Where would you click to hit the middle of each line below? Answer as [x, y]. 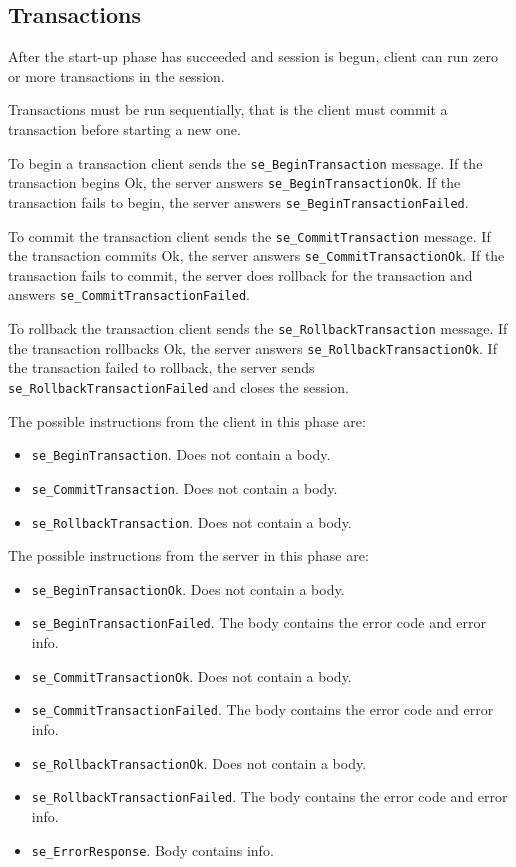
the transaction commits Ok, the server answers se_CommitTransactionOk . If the [256, 255]
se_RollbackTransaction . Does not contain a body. [191, 521]
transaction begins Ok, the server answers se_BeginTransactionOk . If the [234, 182]
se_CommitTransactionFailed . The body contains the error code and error [262, 709]
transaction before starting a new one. [124, 128]
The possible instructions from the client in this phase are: [187, 420]
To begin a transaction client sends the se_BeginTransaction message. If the [245, 162]
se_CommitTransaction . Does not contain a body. [184, 487]
